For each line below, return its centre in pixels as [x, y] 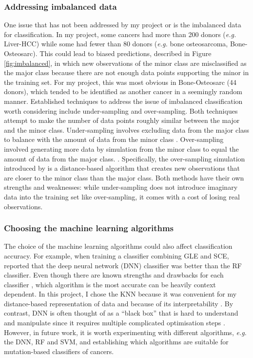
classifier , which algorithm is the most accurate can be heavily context [110, 284]
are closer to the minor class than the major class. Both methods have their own [124, 177]
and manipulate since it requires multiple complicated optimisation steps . [115, 323]
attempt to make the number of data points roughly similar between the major [122, 120]
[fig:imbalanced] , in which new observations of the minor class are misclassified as [125, 63]
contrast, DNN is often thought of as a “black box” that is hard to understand [121, 313]
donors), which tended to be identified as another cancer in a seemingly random [123, 91]
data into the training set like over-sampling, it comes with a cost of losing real [122, 196]
